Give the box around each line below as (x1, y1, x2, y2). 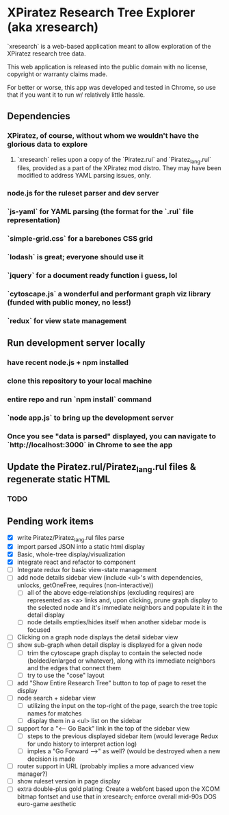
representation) (7, 215, 60, 225)
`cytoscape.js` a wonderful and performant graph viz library (7, 289, 211, 298)
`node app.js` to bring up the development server (7, 413, 174, 423)
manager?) (16, 770, 48, 778)
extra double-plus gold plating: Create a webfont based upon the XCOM (16, 785, 220, 793)
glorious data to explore (7, 139, 87, 149)
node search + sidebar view (16, 694, 96, 702)
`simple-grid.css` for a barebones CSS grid (7, 234, 153, 244)
